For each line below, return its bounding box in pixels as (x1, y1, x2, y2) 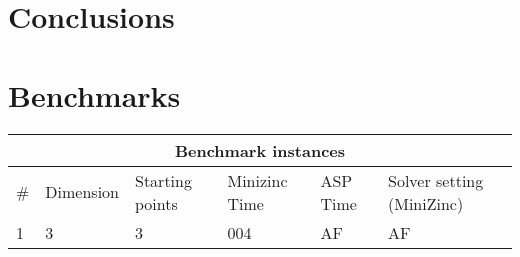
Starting (134, 168, 192, 192)
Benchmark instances (174, 138, 346, 162)
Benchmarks (8, 74, 181, 115)
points (134, 191, 178, 215)
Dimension (45, 180, 119, 203)
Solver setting (387, 168, 484, 192)
